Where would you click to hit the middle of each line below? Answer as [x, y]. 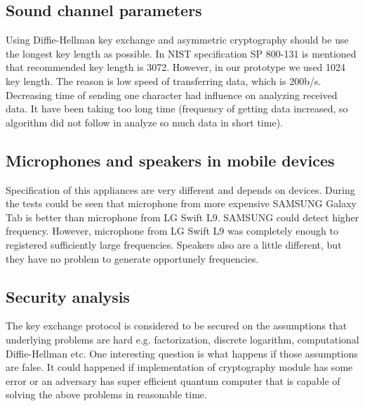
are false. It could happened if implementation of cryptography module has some [179, 367]
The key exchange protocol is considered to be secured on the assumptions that [177, 326]
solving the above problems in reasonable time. [106, 394]
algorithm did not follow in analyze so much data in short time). [144, 122]
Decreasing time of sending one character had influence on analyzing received [172, 94]
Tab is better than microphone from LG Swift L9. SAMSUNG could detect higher [182, 217]
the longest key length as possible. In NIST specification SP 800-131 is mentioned [181, 53]
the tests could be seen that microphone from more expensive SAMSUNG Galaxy [181, 203]
